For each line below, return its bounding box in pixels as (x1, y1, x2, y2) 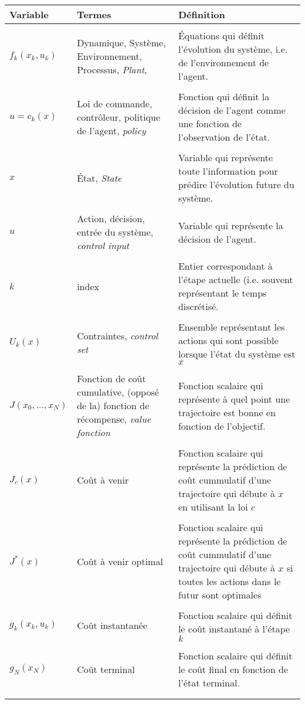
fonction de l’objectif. (178, 419, 266, 433)
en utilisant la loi (178, 500, 248, 513)
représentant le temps (178, 286, 267, 300)
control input (77, 239, 130, 252)
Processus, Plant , (77, 62, 147, 76)
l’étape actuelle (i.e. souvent (178, 273, 293, 286)
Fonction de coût (77, 372, 146, 385)
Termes (77, 8, 111, 21)
